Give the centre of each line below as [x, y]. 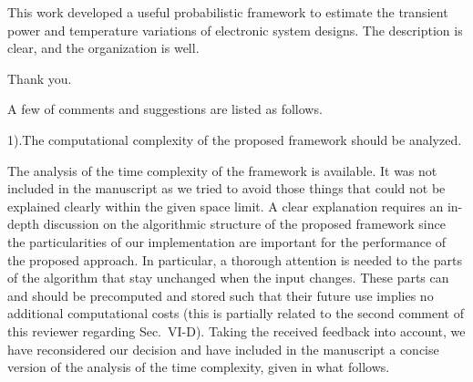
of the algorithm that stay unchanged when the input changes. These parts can [228, 278]
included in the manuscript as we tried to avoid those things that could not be [226, 188]
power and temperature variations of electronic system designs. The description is [235, 30]
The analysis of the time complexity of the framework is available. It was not [222, 170]
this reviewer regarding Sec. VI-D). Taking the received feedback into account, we [236, 330]
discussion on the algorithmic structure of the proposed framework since [244, 224]
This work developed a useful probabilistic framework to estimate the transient [228, 12]
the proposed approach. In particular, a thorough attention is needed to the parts [235, 259]
